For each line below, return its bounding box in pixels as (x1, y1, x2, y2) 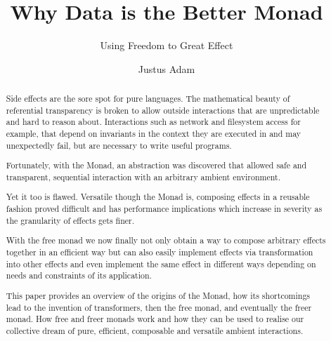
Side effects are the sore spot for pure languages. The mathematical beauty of (6, 93, 290, 105)
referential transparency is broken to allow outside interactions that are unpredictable (6, 104, 320, 116)
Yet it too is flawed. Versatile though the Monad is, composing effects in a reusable (6, 191, 310, 203)
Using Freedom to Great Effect (100, 38, 233, 53)
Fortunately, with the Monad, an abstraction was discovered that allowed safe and (6, 159, 307, 171)
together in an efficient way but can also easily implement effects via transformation (6, 246, 313, 258)
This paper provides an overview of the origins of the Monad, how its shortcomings (6, 289, 311, 301)
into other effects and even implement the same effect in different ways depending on (6, 258, 316, 269)
